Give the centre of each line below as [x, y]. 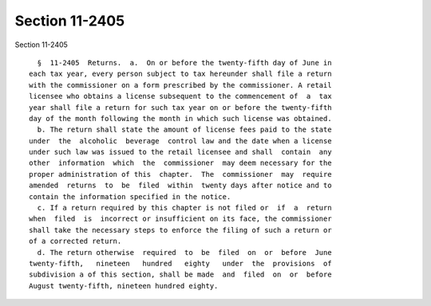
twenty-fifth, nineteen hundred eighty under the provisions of [180, 263]
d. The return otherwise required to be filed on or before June [184, 252]
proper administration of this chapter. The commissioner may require [180, 174]
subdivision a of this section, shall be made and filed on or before [180, 275]
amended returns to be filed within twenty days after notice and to [180, 186]
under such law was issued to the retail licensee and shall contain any [180, 152]
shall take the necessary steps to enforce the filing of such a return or [180, 230]
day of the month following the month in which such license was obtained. [180, 118]
